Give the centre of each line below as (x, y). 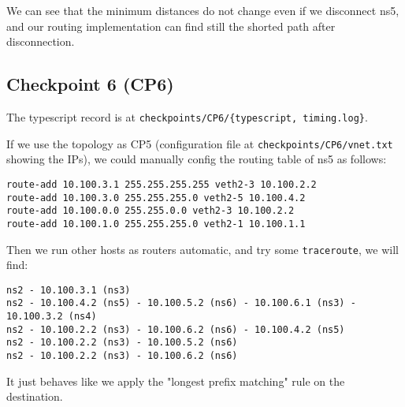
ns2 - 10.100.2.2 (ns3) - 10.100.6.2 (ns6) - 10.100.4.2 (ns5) (176, 329)
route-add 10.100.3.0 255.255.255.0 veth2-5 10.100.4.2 (156, 198)
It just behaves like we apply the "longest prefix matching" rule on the (176, 381)
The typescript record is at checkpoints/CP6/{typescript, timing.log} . (187, 116)
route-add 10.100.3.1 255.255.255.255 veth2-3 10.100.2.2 (162, 184)
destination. (35, 396)
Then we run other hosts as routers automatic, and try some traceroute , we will (202, 249)
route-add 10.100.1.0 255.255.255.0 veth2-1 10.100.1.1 (156, 224)
